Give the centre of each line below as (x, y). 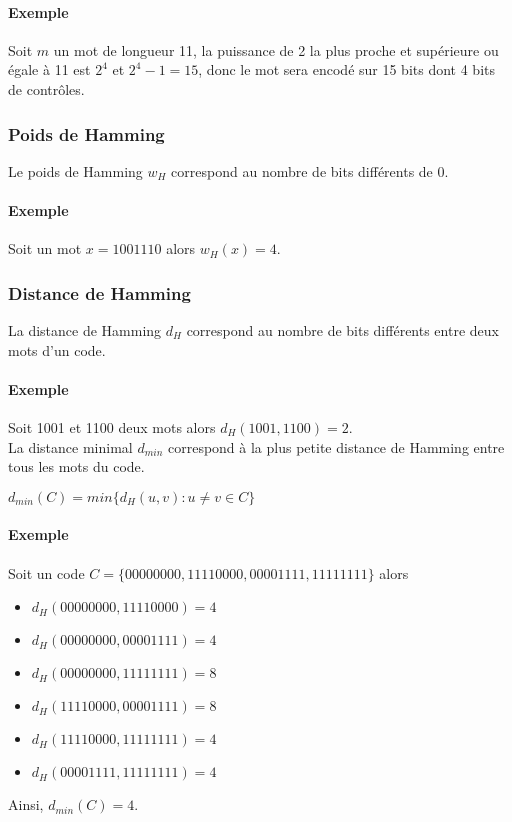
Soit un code (46, 572)
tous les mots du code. (76, 466)
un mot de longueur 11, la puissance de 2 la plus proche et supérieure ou (276, 49)
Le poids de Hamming (75, 170)
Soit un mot (45, 248)
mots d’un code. (57, 349)
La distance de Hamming (85, 330)
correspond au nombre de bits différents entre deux (342, 330)
